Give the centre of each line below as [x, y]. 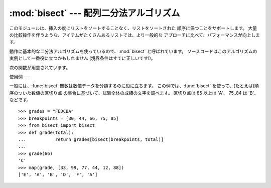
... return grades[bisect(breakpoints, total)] [91, 140]
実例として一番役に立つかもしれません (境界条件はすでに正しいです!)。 [82, 58]
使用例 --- [20, 76]
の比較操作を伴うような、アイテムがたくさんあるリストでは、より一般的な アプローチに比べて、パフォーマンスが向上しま [135, 35]
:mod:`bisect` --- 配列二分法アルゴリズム [95, 13]
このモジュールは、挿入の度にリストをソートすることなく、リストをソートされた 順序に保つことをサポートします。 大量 [133, 28]
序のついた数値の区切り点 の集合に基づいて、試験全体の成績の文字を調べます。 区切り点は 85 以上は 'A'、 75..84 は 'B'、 [134, 93]
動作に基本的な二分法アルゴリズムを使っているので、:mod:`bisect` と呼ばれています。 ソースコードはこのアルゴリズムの [133, 51]
